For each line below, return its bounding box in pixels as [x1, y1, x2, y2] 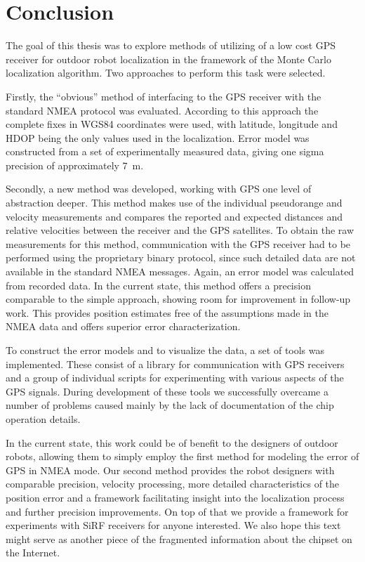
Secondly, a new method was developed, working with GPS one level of [6, 181, 312, 196]
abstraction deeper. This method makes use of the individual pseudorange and [6, 195, 343, 210]
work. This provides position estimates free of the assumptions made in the [6, 305, 328, 320]
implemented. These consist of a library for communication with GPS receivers [6, 356, 345, 371]
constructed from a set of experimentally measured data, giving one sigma [6, 144, 324, 159]
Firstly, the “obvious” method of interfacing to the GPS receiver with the [6, 89, 321, 103]
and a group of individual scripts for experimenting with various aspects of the [6, 370, 344, 385]
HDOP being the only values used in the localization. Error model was [6, 130, 310, 145]
